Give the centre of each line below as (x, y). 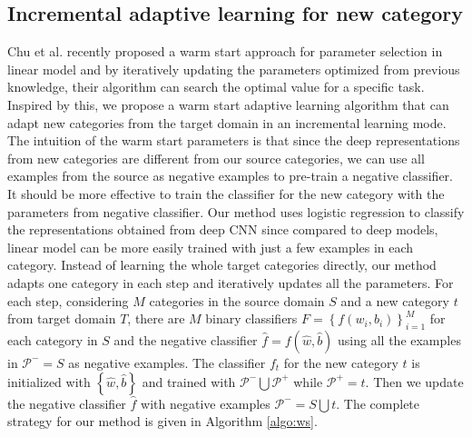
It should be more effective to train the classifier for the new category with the (226, 193)
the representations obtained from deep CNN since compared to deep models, (223, 229)
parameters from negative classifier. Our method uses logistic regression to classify (236, 211)
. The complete (378, 403)
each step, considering (68, 300)
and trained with (189, 381)
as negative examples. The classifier (167, 362)
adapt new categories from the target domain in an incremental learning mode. (227, 122)
